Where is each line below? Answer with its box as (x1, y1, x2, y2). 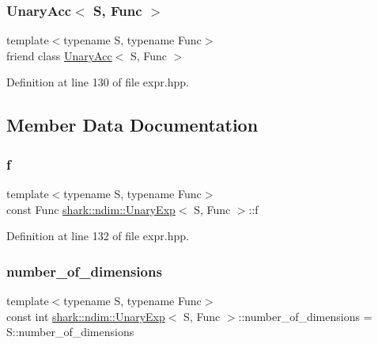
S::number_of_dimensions (6, 323, 134, 340)
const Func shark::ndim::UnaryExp (6, 201, 176, 217)
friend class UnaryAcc (6, 47, 112, 63)
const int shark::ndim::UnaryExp (6, 308, 165, 324)
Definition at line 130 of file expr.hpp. (6, 74, 189, 90)
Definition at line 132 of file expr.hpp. (6, 227, 189, 244)
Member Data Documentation (6, 113, 259, 137)
